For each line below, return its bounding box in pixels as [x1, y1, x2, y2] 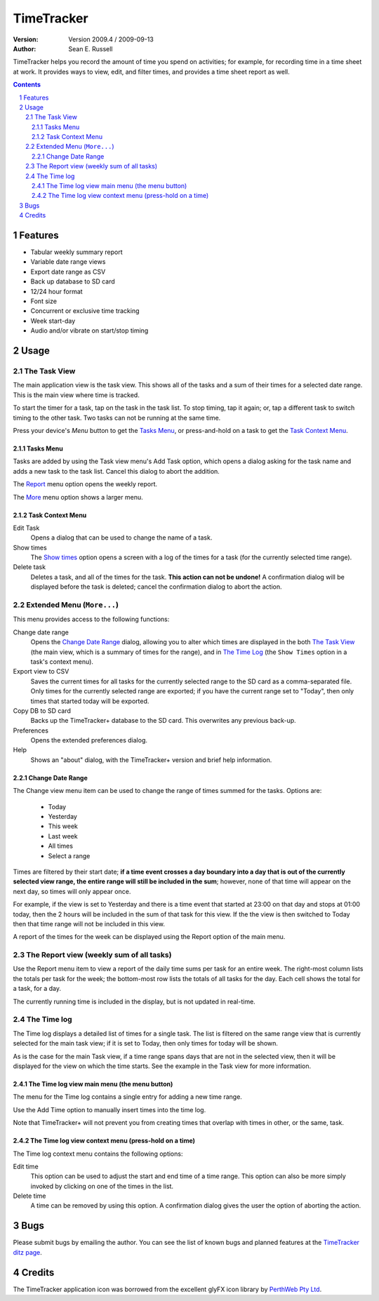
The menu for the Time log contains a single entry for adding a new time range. [13, 1093, 242, 1101]
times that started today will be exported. [30, 697, 149, 705]
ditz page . [13, 1248, 42, 1256]
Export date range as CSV [30, 267, 106, 276]
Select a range [48, 851, 91, 860]
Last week [48, 832, 78, 840]
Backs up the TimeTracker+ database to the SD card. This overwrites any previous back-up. [30, 716, 296, 725]
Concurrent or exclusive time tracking [30, 307, 140, 315]
